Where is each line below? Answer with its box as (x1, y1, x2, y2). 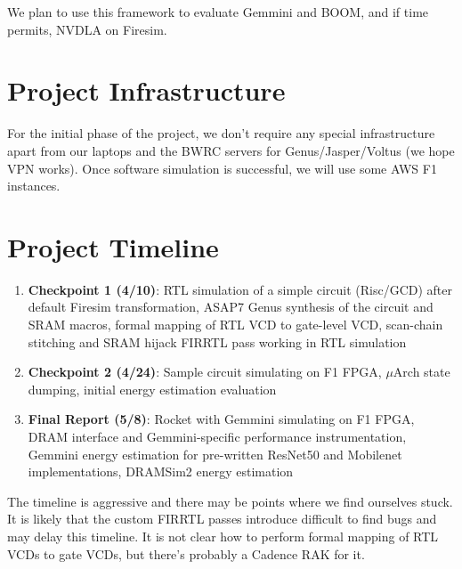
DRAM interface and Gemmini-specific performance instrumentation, (28, 427, 407, 445)
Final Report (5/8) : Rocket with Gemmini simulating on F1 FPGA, (28, 410, 415, 428)
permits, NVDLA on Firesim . (7, 20, 167, 38)
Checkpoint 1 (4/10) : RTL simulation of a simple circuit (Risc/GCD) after (28, 280, 453, 298)
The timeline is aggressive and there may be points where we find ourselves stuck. (7, 492, 453, 510)
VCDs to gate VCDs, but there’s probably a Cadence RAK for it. (7, 544, 365, 563)
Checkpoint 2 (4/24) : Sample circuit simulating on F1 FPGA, (28, 362, 382, 381)
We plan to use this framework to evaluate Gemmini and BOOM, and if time (7, 3, 429, 20)
